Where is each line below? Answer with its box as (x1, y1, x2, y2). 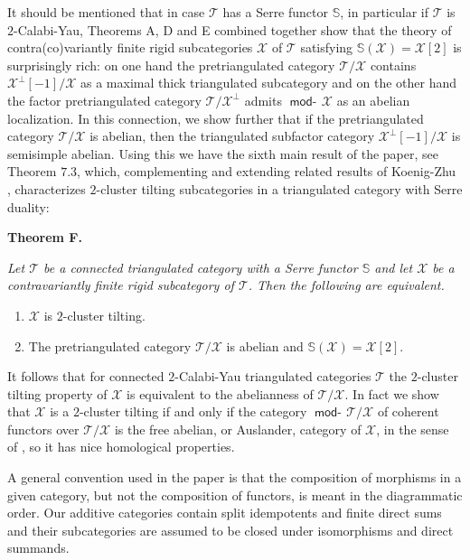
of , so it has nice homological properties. (7, 437, 235, 456)
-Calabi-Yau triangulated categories (174, 367, 371, 386)
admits (244, 90, 282, 109)
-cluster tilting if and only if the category (79, 402, 307, 421)
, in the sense (376, 419, 449, 438)
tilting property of (7, 384, 108, 403)
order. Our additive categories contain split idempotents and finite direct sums (7, 503, 442, 522)
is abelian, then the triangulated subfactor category (89, 126, 375, 145)
